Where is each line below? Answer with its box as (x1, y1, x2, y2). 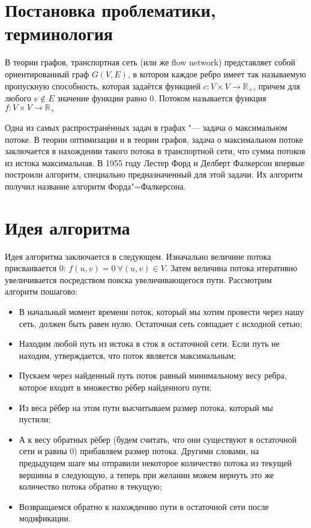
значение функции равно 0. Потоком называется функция (57, 91, 267, 104)
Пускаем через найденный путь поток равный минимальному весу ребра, (19, 369, 287, 382)
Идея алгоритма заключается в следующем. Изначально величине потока (5, 250, 271, 262)
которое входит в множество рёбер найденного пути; (19, 381, 212, 394)
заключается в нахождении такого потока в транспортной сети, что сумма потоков (5, 145, 306, 157)
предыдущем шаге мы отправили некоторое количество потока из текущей (19, 457, 292, 469)
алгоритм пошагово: (5, 285, 78, 298)
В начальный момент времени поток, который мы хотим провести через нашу (19, 305, 304, 318)
